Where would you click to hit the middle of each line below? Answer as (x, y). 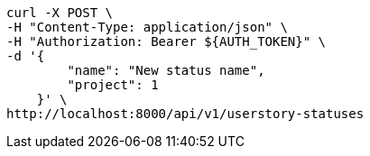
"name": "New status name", (166, 70)
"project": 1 (113, 85)
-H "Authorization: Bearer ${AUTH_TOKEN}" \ (166, 41)
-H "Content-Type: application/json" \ (147, 27)
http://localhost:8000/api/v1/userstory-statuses (185, 114)
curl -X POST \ (60, 13)
